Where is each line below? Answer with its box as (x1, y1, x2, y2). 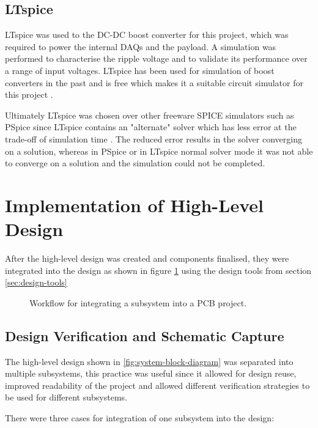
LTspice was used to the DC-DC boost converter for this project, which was (5, 28, 289, 41)
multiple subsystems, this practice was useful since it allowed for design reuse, (5, 367, 297, 380)
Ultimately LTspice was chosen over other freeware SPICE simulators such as (5, 108, 294, 121)
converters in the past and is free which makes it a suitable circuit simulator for (5, 76, 303, 89)
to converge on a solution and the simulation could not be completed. (5, 157, 265, 169)
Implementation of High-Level (5, 192, 264, 217)
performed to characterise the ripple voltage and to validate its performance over (5, 52, 308, 65)
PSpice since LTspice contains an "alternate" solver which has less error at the (5, 120, 297, 133)
